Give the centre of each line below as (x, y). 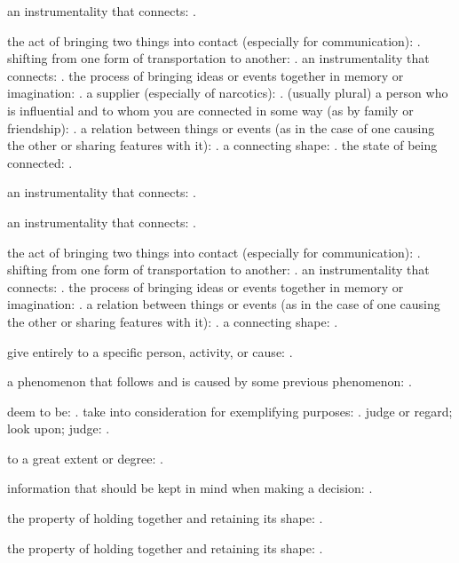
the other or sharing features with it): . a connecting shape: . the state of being (222, 145)
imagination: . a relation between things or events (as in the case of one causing (224, 304)
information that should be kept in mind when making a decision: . (190, 488)
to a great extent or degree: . (85, 458)
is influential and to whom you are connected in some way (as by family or (210, 110)
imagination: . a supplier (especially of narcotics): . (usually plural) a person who (228, 93)
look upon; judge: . (59, 428)
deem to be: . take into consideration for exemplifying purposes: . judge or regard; (230, 411)
